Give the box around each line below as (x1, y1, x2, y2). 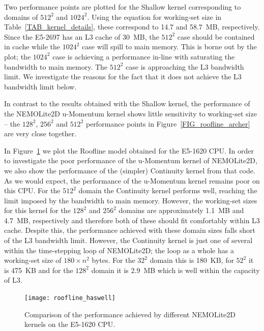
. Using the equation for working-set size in (87, 11, 222, 22)
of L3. (4, 275, 22, 285)
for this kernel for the (4, 205, 71, 216)
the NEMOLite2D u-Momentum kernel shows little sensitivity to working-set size (4, 108, 257, 118)
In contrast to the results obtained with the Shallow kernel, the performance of (4, 98, 250, 109)
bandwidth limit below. (4, 81, 77, 92)
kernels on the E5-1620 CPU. (24, 319, 115, 329)
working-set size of (4, 255, 62, 265)
